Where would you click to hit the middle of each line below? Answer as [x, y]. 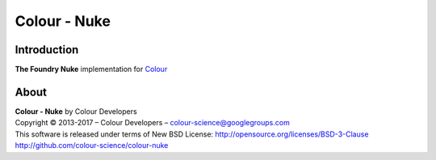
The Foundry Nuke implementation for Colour [91, 69]
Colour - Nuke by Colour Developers [76, 111]
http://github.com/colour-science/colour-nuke [92, 145]
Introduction [47, 50]
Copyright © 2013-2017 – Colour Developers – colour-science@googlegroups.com [152, 123]
